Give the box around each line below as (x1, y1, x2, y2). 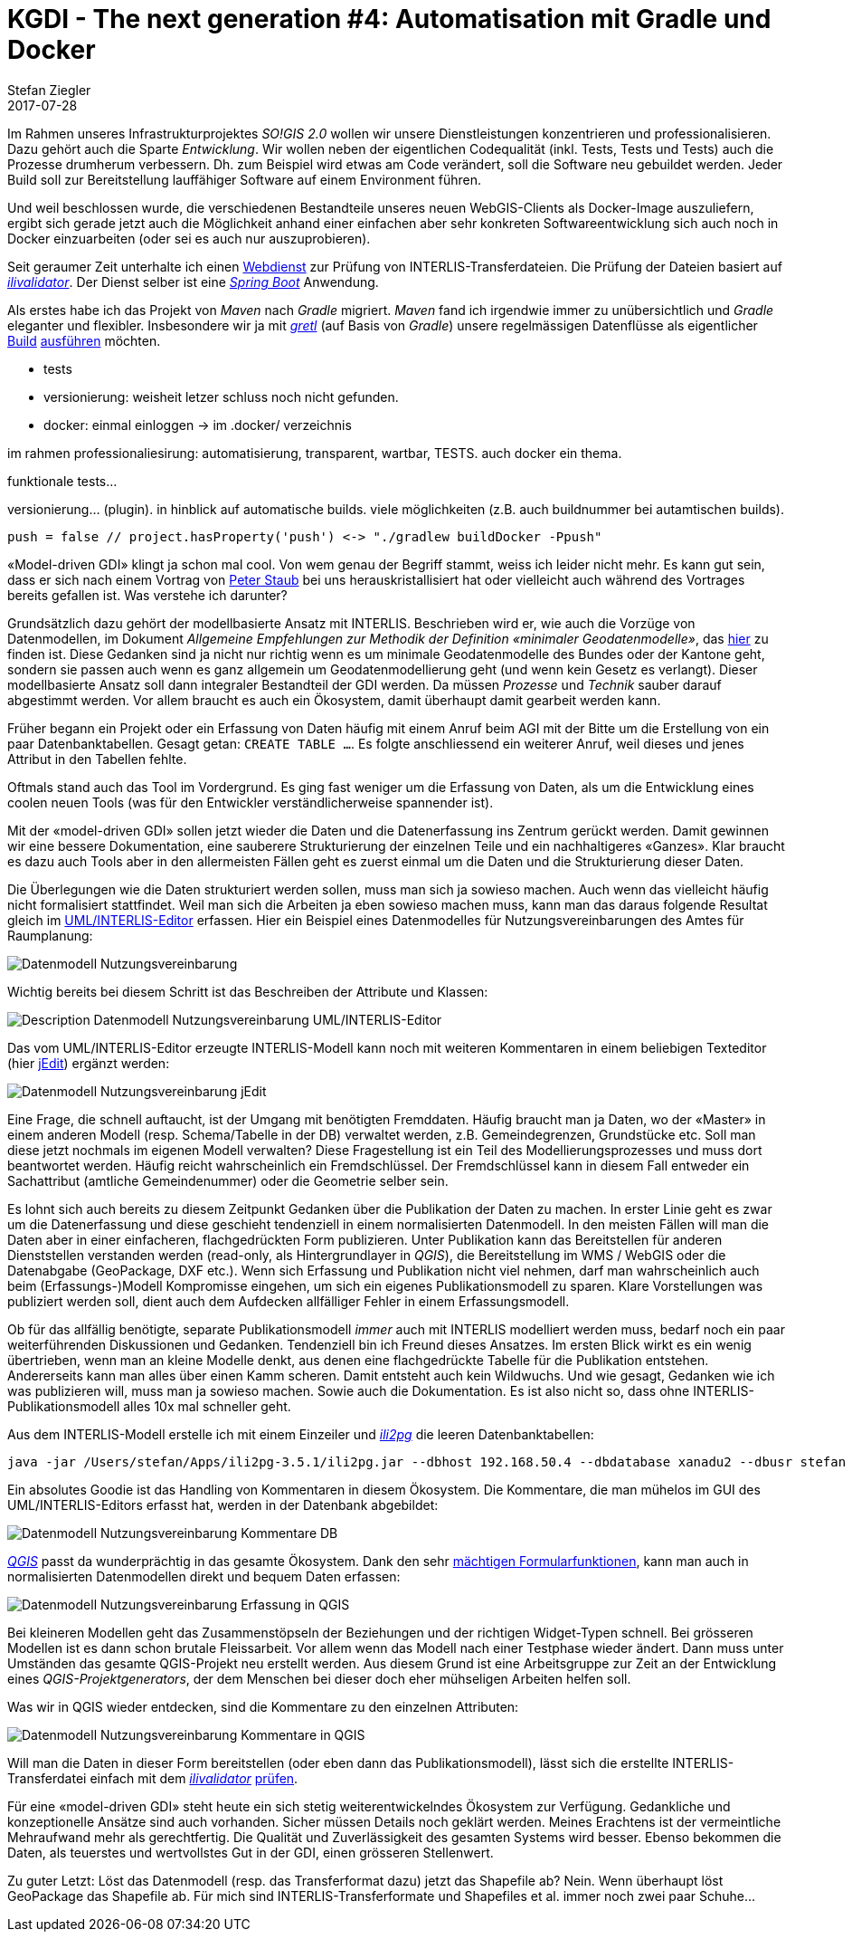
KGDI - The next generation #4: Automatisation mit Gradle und (7, 4, 772, 34)
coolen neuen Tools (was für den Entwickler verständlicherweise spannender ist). (7, 794, 494, 810)
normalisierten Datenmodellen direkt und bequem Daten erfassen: (7, 1568, 401, 1584)
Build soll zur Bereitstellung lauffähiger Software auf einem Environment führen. (7, 171, 481, 187)
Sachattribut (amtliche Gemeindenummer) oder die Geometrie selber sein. (7, 1172, 449, 1189)
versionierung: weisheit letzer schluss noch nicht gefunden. (43, 388, 399, 405)
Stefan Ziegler (7, 81, 91, 98)
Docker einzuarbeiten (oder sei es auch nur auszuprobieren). (7, 230, 371, 246)
